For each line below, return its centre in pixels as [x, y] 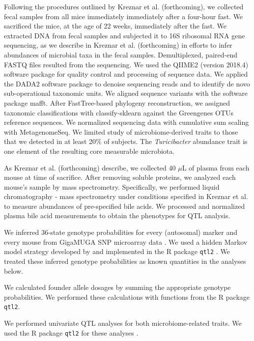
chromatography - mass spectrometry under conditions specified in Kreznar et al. [126, 196]
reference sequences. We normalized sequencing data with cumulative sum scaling [127, 122]
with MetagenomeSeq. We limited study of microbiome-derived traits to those [121, 131]
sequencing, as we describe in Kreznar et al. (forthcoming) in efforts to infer [118, 45]
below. [14, 270]
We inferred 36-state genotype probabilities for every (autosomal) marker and [121, 232]
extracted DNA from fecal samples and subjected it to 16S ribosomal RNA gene [125, 35]
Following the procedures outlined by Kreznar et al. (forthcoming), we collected [124, 6]
